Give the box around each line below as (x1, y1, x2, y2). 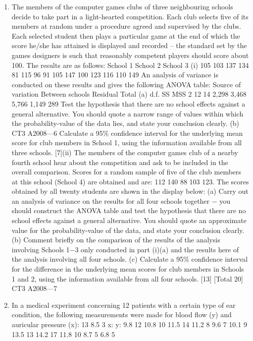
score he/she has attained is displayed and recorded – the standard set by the (11, 40, 247, 51)
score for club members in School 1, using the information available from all (11, 137, 242, 148)
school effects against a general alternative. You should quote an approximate (11, 215, 247, 226)
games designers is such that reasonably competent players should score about (11, 50, 249, 60)
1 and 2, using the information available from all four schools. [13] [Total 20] (11, 273, 243, 284)
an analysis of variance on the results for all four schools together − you (11, 195, 231, 206)
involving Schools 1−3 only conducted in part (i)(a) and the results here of (11, 244, 239, 254)
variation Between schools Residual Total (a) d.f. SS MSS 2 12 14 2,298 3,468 (11, 89, 247, 99)
